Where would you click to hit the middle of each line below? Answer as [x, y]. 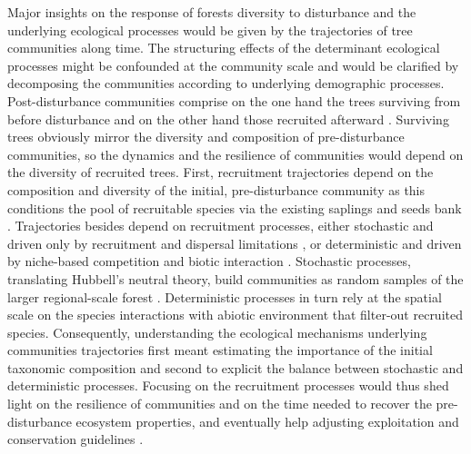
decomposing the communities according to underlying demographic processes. [226, 83]
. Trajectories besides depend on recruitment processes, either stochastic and [220, 226]
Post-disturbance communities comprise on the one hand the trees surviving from [234, 100]
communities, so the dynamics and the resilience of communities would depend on [235, 154]
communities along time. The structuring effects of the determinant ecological [224, 48]
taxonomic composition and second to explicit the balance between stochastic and [235, 367]
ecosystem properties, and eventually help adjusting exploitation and [267, 421]
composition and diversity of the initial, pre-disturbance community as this [216, 189]
